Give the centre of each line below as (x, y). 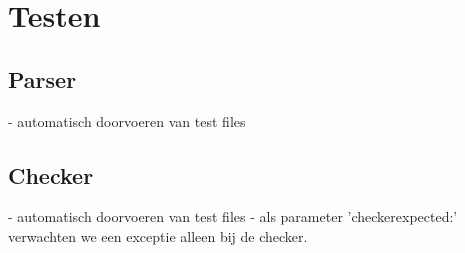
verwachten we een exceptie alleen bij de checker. (158, 235)
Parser (42, 78)
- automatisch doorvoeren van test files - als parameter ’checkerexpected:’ (233, 216)
